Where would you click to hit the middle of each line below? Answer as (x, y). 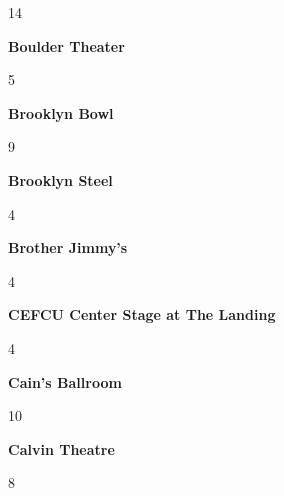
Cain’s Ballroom (65, 381)
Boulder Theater (66, 45)
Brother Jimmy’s (68, 247)
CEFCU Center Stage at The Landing (142, 314)
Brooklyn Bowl (61, 112)
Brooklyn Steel (60, 179)
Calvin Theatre (61, 448)
